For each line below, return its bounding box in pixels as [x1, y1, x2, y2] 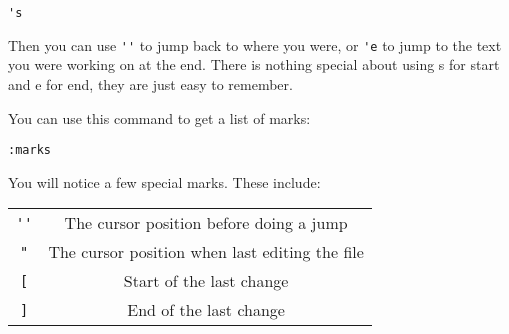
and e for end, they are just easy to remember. [8, 73, 293, 94]
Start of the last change [123, 269, 289, 293]
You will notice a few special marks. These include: [8, 171, 321, 192]
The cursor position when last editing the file [48, 240, 364, 264]
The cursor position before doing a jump [64, 211, 348, 235]
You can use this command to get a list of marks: [8, 107, 311, 128]
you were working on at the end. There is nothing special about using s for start [8, 54, 500, 75]
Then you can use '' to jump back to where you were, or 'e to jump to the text [8, 34, 502, 55]
